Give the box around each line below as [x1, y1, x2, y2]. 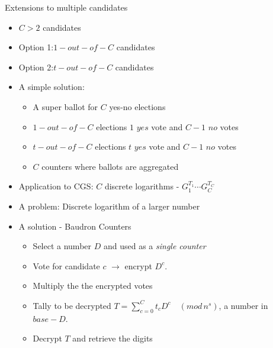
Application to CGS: [18, 180, 94, 192]
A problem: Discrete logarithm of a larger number [18, 199, 200, 212]
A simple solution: [18, 80, 85, 93]
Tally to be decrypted [33, 299, 111, 311]
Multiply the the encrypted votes [33, 279, 153, 292]
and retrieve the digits [72, 332, 153, 344]
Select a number [33, 240, 92, 252]
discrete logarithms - [104, 180, 179, 192]
